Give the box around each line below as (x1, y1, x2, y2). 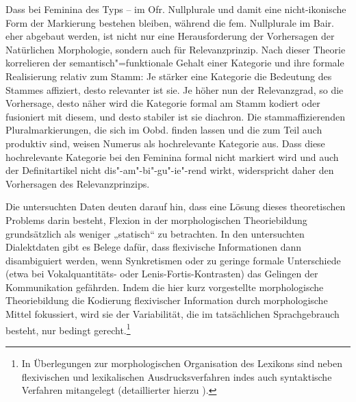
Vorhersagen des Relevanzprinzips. (5, 176, 150, 190)
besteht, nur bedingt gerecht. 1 (5, 321, 131, 337)
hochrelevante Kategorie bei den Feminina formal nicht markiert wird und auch (5, 149, 339, 164)
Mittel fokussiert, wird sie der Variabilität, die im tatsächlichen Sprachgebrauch (5, 307, 340, 321)
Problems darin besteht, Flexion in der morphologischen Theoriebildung (5, 212, 307, 227)
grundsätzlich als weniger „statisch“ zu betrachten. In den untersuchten (5, 226, 305, 240)
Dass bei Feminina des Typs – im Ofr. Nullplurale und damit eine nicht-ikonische (5, 2, 346, 16)
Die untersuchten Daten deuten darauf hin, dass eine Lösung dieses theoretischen (5, 199, 346, 214)
